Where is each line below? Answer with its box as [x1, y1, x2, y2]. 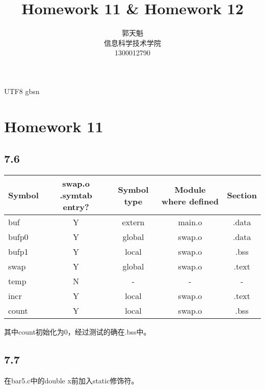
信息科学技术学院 [104, 37, 161, 48]
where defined [162, 195, 219, 207]
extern [122, 216, 145, 228]
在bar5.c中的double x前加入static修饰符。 [4, 375, 139, 385]
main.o [178, 216, 202, 228]
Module [174, 183, 206, 195]
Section [227, 189, 257, 201]
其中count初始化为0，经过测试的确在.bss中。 [4, 326, 151, 337]
